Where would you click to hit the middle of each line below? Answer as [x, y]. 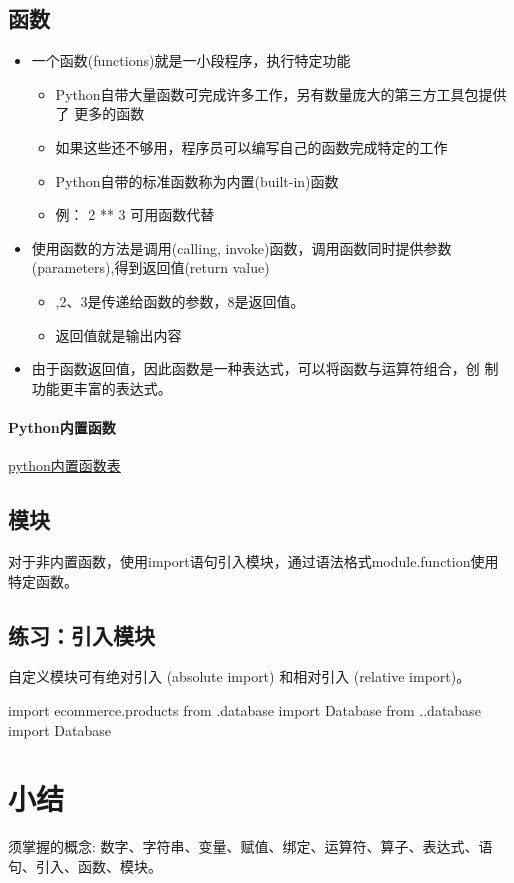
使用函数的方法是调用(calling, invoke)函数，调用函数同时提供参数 [241, 247]
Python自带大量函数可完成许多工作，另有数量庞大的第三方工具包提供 [281, 93]
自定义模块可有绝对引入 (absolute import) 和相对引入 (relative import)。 [239, 676]
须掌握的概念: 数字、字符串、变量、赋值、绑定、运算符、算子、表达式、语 [250, 846]
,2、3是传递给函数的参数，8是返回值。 [180, 300]
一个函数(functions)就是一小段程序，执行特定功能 [191, 60]
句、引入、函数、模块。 [85, 865]
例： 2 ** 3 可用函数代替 [135, 214]
